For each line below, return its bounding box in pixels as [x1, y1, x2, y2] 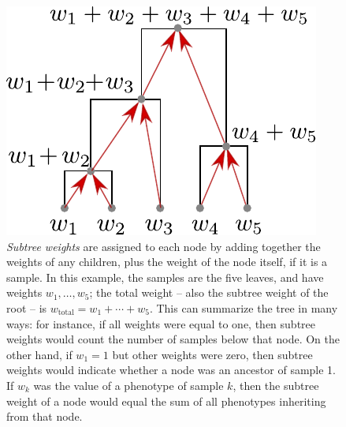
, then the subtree [233, 376, 319, 393]
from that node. [6, 408, 83, 425]
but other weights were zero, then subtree [112, 346, 313, 362]
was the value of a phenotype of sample [33, 376, 224, 393]
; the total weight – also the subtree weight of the [89, 284, 329, 301]
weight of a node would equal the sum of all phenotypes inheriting [6, 392, 326, 409]
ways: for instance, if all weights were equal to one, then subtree [6, 315, 315, 331]
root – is [6, 299, 47, 316]
